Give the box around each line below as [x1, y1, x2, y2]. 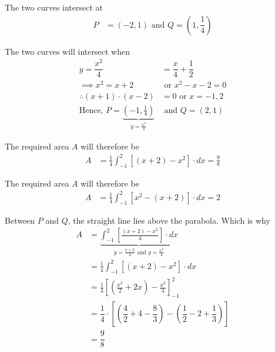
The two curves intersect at [5, 1, 103, 13]
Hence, [79, 106, 103, 115]
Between [5, 214, 35, 226]
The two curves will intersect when [5, 45, 130, 57]
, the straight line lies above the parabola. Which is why [68, 214, 270, 226]
